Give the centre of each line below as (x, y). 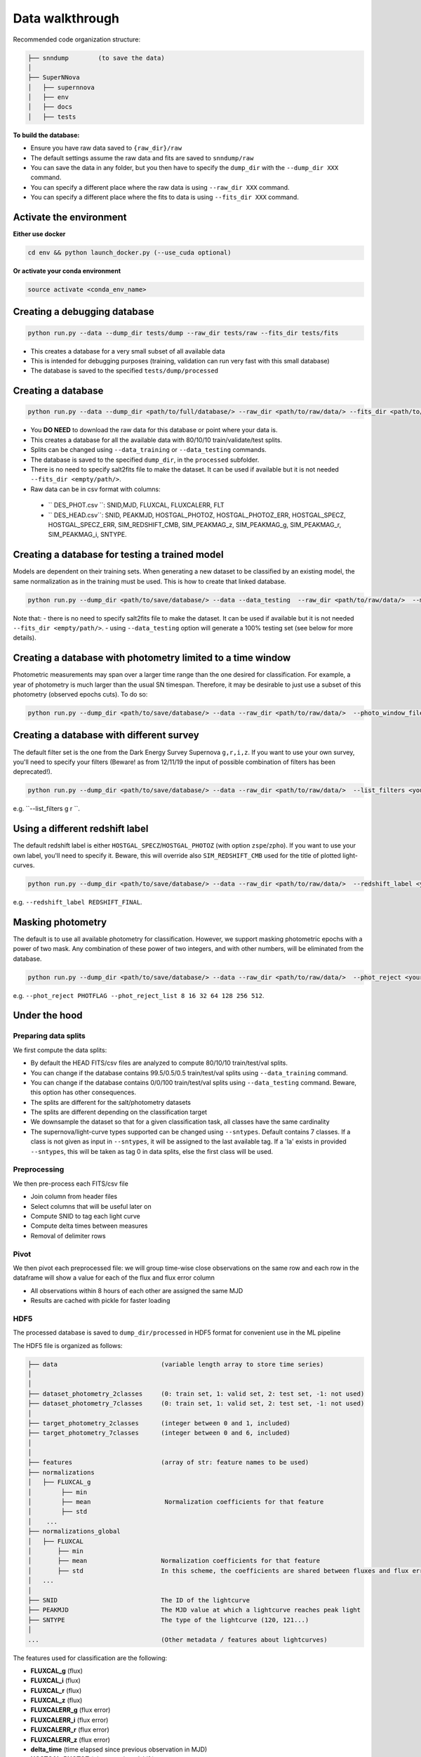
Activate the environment (70, 218)
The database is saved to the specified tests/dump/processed (125, 371)
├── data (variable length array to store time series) (176, 1364)
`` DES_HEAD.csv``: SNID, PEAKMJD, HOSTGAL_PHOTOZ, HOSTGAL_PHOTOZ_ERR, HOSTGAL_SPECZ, (197, 515)
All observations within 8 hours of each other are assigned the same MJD (137, 1290)
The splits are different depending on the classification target (119, 1112)
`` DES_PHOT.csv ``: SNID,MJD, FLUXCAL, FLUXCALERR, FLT (136, 505)
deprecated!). (33, 772)
